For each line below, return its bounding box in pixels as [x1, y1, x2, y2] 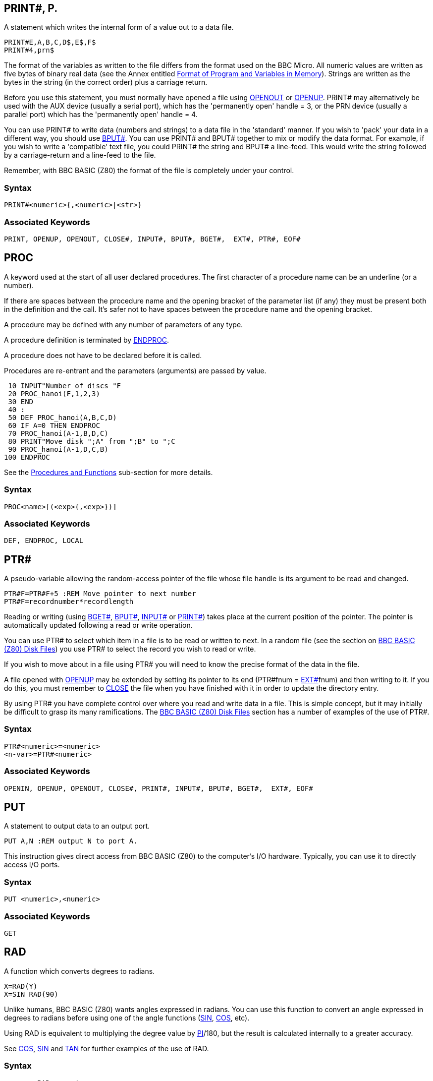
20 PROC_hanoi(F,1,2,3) [8, 389, 100, 398]
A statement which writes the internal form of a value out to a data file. [4, 23, 234, 32]
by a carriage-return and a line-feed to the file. [4, 151, 156, 160]
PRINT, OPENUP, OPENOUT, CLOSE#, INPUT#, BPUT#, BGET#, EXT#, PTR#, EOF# [4, 235, 301, 243]
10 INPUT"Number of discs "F [8, 381, 121, 390]
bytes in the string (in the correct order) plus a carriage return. [4, 78, 208, 87]
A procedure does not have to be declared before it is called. [4, 351, 202, 360]
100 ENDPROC [4, 453, 50, 461]
